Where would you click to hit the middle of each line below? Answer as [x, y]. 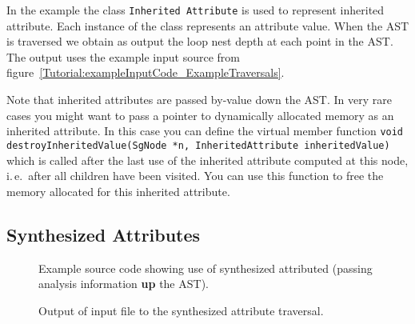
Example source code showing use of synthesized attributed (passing [206, 268]
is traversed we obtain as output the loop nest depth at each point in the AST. [200, 41]
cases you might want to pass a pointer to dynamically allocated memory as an [200, 115]
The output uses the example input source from [123, 56]
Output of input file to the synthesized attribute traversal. [181, 310]
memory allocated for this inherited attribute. [118, 191]
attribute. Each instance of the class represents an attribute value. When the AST [208, 25]
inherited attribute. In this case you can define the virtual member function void [205, 131]
